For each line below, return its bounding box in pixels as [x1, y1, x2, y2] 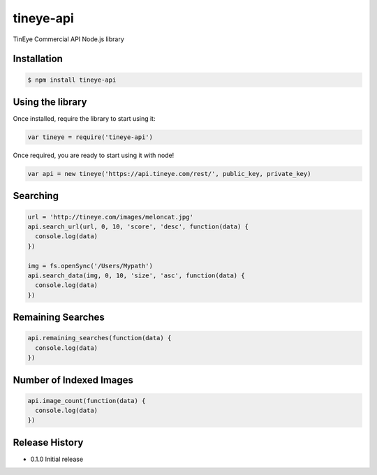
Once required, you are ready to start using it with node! [13, 151, 175, 160]
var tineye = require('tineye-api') [27, 133, 154, 141]
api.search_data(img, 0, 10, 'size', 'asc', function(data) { [27, 271, 245, 279]
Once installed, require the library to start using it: [13, 115, 156, 123]
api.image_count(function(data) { [27, 397, 146, 404]
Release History [13, 437, 84, 448]
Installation [13, 53, 63, 65]
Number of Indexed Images [13, 374, 134, 386]
